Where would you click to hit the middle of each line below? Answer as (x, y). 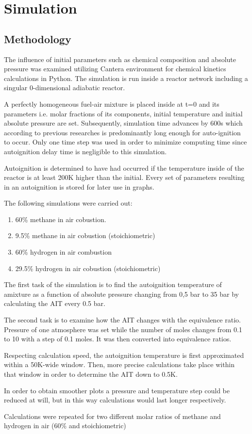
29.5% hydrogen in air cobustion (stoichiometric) (88, 268)
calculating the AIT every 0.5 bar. (55, 303)
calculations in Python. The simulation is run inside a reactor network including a (126, 78)
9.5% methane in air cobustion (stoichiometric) (85, 235)
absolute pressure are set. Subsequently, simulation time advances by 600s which (123, 123)
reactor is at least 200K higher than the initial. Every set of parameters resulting (124, 177)
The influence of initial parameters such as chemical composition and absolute (120, 59)
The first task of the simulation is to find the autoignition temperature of (113, 284)
